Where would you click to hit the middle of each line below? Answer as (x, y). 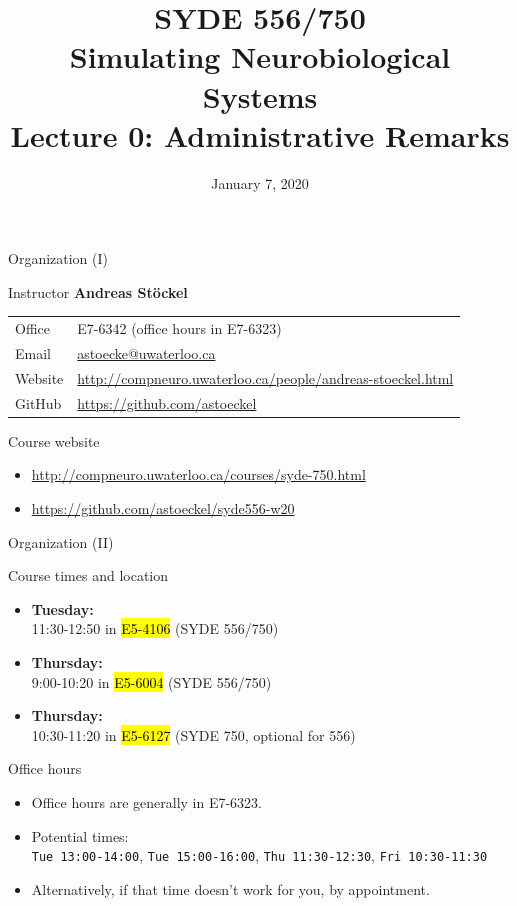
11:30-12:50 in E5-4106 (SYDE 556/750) (155, 628)
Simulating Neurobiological (260, 56)
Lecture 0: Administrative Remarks (260, 134)
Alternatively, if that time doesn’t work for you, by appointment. (230, 888)
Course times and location (88, 575)
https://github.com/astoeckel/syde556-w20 (163, 508)
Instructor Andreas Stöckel (98, 291)
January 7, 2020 (260, 182)
